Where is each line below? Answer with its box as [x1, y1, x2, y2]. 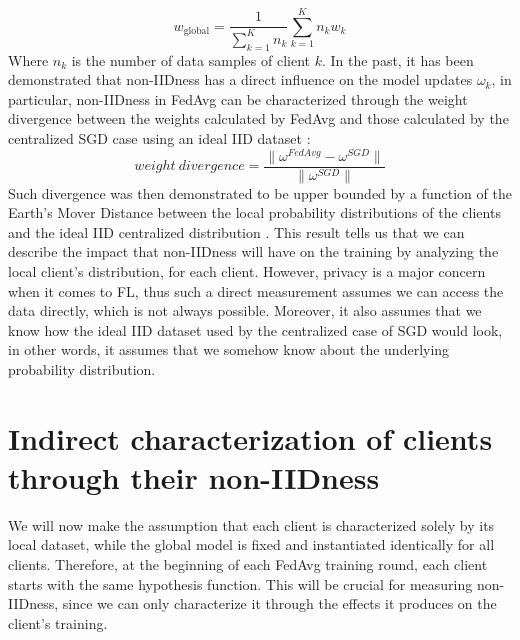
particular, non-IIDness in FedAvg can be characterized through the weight [8, 88, 468, 109]
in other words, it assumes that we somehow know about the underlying [8, 339, 450, 360]
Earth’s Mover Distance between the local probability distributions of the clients [8, 202, 501, 223]
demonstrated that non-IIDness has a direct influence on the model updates [8, 69, 473, 90]
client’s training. [8, 612, 108, 633]
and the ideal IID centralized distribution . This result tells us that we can [8, 221, 465, 242]
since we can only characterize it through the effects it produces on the [62, 593, 497, 614]
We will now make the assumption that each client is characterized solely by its [8, 514, 495, 535]
